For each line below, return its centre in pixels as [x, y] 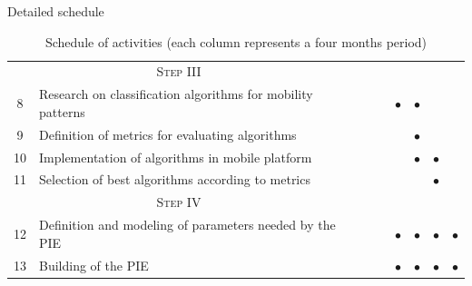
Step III [179, 71]
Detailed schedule [56, 11]
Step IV [179, 202]
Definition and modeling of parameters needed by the [187, 225]
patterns [62, 111]
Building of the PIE [94, 265]
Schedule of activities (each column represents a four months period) [236, 41]
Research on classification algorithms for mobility [176, 94]
